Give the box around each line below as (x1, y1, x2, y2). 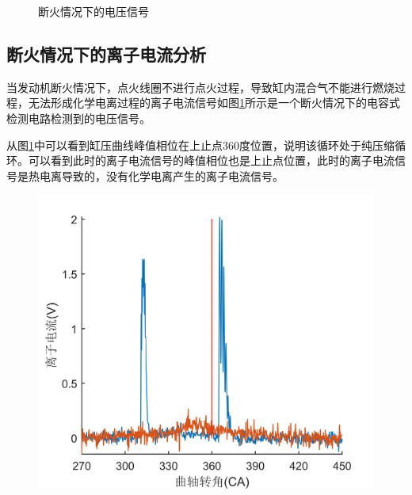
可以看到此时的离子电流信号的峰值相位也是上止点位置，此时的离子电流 (28, 152, 395, 169)
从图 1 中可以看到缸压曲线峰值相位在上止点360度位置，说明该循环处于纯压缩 (6, 136, 395, 153)
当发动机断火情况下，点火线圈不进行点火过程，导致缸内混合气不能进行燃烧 (6, 78, 395, 95)
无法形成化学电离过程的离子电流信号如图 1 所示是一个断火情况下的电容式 (28, 94, 400, 111)
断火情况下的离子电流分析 (6, 41, 206, 66)
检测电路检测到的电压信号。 (6, 109, 151, 126)
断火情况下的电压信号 (38, 3, 149, 19)
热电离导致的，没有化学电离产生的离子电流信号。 (28, 167, 284, 184)
